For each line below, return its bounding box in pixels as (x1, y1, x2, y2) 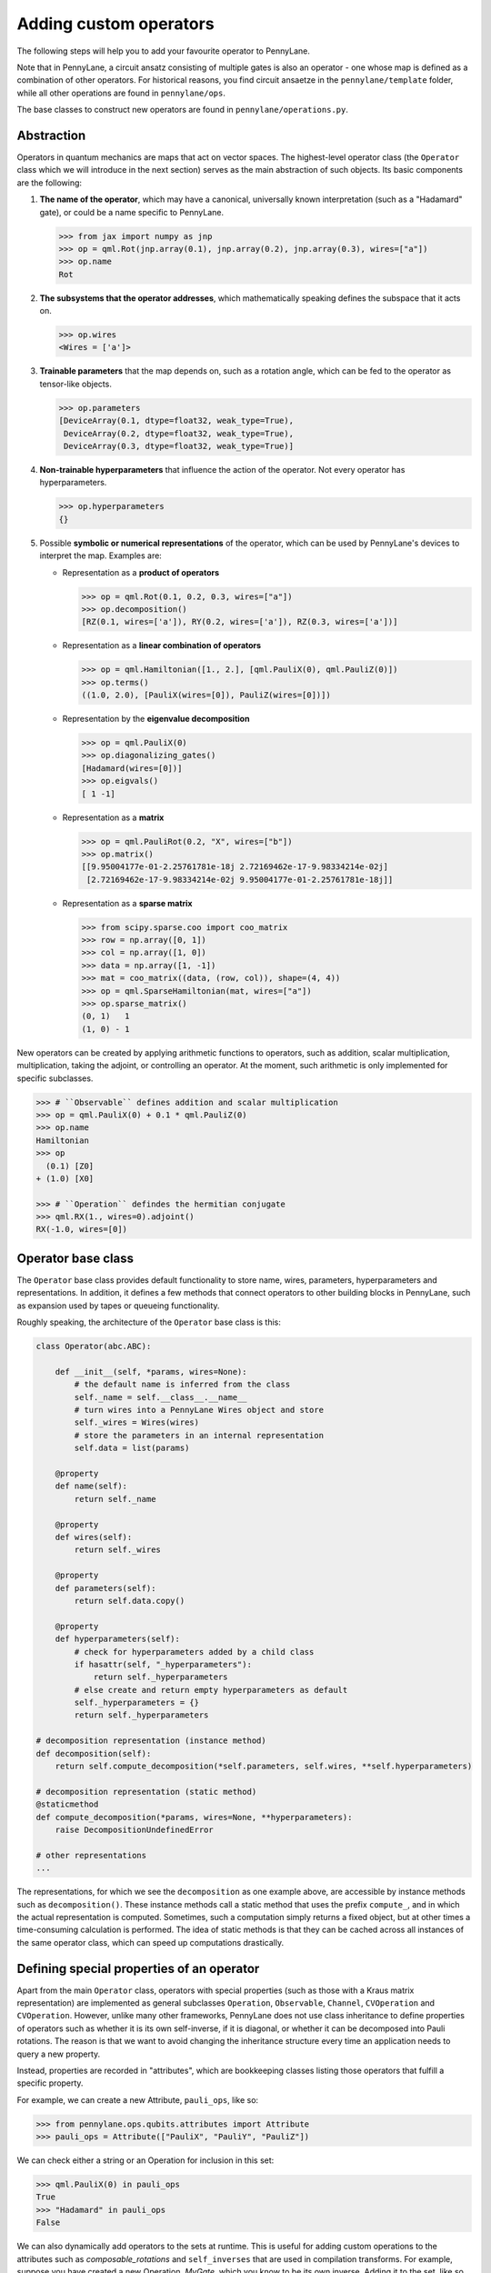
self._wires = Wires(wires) (74, 1417, 200, 1427)
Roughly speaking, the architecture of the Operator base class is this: (16, 1317, 282, 1327)
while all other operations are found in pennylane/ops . (16, 87, 226, 98)
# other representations (35, 1850, 147, 1860)
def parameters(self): (55, 1583, 156, 1593)
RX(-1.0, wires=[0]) (35, 1224, 127, 1235)
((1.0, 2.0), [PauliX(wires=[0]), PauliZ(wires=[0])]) (81, 690, 331, 700)
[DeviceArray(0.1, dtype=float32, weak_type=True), (58, 416, 295, 426)
